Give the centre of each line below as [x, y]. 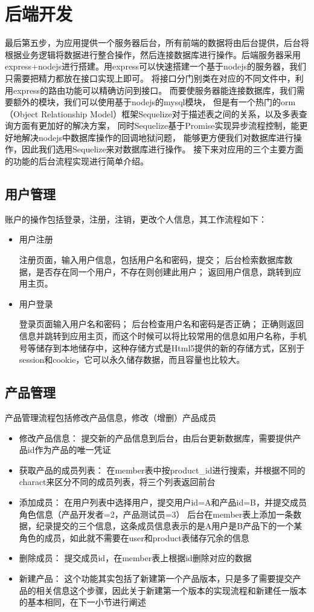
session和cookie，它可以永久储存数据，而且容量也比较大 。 [132, 360]
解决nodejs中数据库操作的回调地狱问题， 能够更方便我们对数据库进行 [157, 137]
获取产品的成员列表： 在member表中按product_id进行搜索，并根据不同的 [162, 470]
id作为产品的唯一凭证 [69, 450]
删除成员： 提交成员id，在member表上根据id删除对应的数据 [135, 558]
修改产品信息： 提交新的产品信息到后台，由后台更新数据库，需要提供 [156, 438]
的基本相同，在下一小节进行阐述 [82, 602]
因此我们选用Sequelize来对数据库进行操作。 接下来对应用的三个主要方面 [162, 149]
